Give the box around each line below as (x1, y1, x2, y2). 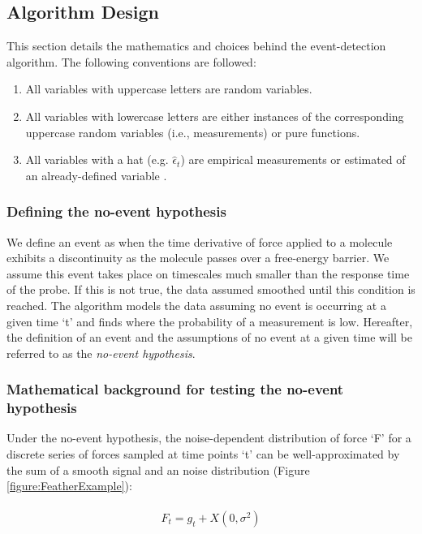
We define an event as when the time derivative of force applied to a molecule (6, 233, 393, 250)
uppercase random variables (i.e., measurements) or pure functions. (25, 123, 360, 140)
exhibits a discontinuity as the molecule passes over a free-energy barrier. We (6, 249, 390, 266)
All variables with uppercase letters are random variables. (25, 80, 312, 97)
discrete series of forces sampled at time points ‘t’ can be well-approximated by (6, 446, 400, 463)
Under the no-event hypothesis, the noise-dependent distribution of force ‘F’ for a (6, 429, 411, 446)
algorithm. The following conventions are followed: (6, 53, 256, 70)
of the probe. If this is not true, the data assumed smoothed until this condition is (6, 281, 416, 298)
